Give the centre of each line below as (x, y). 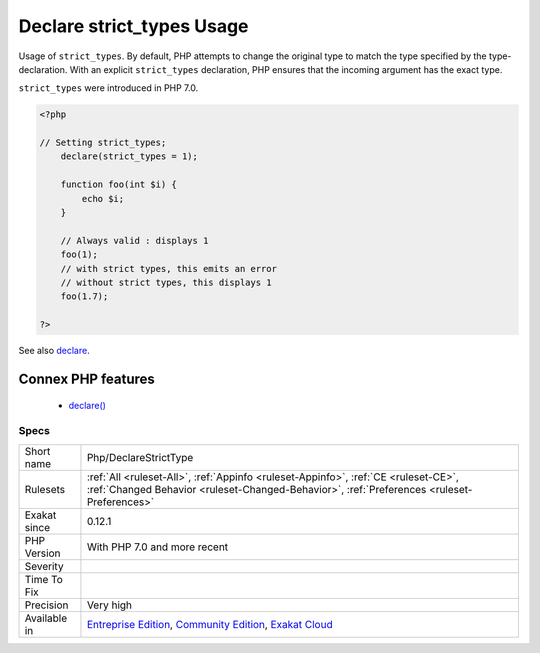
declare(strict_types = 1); (129, 156)
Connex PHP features (86, 378)
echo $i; (103, 198)
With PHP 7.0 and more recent (157, 547)
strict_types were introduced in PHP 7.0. (108, 88)
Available (46, 618)
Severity (44, 566)
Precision (46, 605)
